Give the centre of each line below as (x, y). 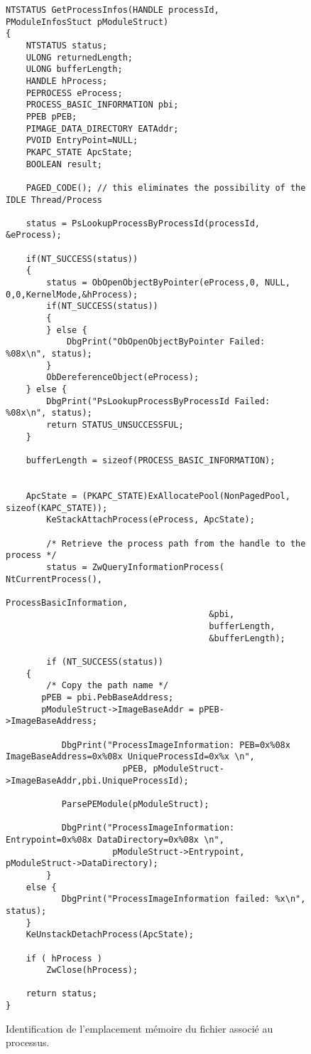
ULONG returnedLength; (79, 57)
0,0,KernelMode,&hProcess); (72, 294)
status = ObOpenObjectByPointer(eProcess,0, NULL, (168, 283)
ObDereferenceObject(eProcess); (123, 378)
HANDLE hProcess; (67, 81)
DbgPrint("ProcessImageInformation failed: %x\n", (184, 899)
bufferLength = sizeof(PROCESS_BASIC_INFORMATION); (151, 460)
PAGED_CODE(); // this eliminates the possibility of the (166, 188)
